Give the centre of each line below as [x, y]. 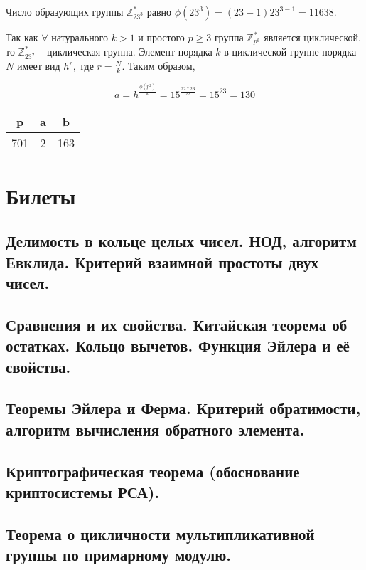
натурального [80, 37]
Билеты [41, 195]
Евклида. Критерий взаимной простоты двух [162, 262]
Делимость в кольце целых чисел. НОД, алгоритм [181, 241]
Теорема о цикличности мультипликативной [160, 533]
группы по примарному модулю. [119, 555]
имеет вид [38, 66]
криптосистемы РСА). [83, 492]
